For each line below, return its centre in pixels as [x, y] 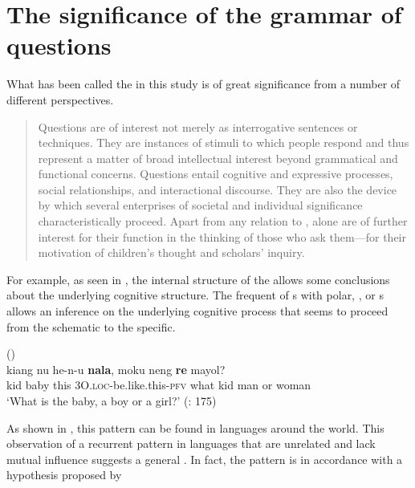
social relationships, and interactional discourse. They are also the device [218, 189]
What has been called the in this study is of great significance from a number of [203, 84]
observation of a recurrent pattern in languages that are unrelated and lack [191, 443]
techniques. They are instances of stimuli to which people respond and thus [224, 142]
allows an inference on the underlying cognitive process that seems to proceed [197, 311]
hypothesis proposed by [64, 475]
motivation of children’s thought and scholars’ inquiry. [171, 252]
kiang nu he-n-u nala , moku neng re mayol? [116, 369]
